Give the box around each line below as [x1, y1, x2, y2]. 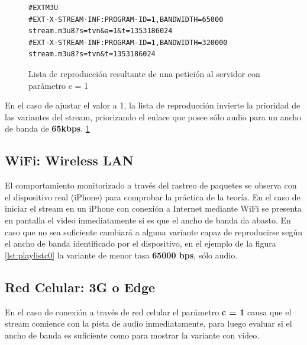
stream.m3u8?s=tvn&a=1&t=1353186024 [28, 27, 173, 36]
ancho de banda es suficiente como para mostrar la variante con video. [5, 328, 260, 341]
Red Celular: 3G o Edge [5, 277, 156, 296]
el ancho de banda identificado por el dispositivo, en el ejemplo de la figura [5, 237, 276, 250]
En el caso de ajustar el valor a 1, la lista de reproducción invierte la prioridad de [5, 99, 300, 111]
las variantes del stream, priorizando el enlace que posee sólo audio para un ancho [5, 110, 302, 123]
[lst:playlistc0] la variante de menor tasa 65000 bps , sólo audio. [5, 248, 238, 261]
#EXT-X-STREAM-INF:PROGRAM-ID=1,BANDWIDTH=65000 [28, 15, 224, 24]
